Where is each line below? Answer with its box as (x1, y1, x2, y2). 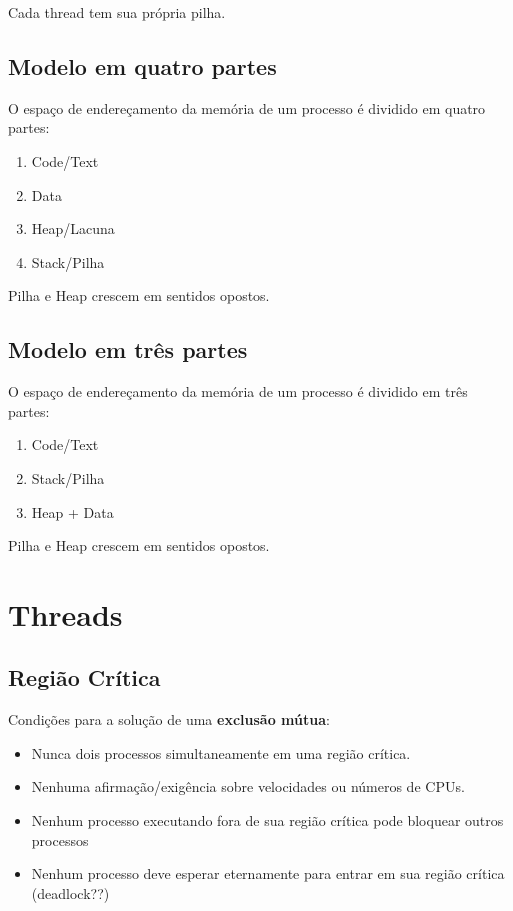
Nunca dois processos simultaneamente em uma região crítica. (31, 742, 411, 763)
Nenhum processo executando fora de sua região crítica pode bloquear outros (31, 810, 504, 831)
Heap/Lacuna (31, 218, 115, 239)
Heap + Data (31, 501, 114, 522)
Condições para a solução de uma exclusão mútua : (8, 709, 330, 730)
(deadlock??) (31, 882, 110, 903)
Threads (8, 593, 123, 634)
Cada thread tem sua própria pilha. (8, 2, 226, 22)
